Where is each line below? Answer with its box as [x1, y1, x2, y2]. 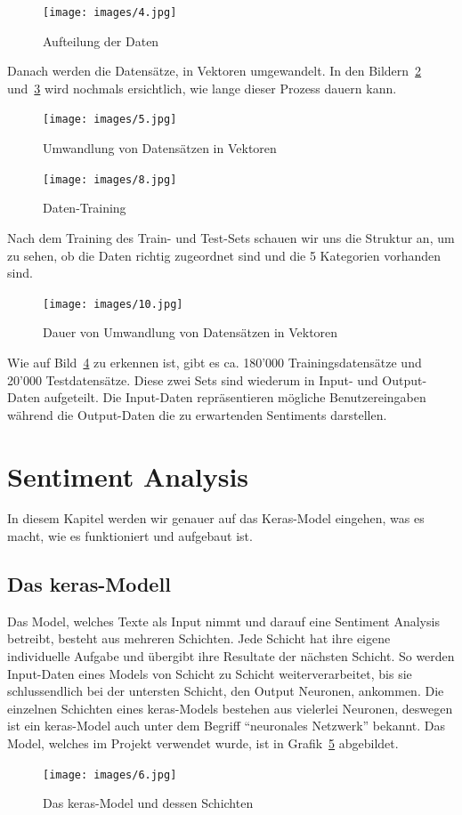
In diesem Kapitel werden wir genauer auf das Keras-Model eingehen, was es [7, 509, 425, 528]
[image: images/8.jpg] [43, 173, 177, 186]
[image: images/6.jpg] [43, 768, 177, 781]
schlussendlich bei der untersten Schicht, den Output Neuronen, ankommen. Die [7, 682, 444, 700]
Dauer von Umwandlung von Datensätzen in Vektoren [43, 323, 338, 342]
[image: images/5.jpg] [43, 113, 177, 126]
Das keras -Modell [7, 570, 171, 598]
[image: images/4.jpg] [43, 6, 177, 19]
